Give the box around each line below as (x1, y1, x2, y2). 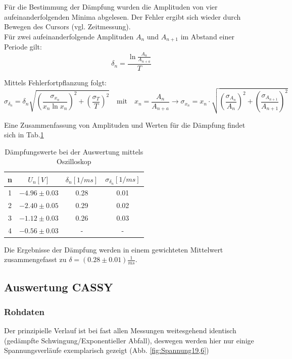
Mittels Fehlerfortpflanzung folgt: (4, 77, 107, 87)
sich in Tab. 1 (4, 129, 44, 140)
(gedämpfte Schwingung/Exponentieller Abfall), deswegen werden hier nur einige (4, 335, 254, 345)
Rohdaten (4, 305, 44, 318)
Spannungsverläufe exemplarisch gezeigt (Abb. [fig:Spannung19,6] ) (4, 345, 209, 355)
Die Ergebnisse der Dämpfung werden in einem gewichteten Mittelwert (4, 244, 223, 254)
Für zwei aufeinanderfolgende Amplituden (4, 31, 134, 41)
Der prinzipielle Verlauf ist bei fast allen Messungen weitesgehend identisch (4, 325, 236, 336)
